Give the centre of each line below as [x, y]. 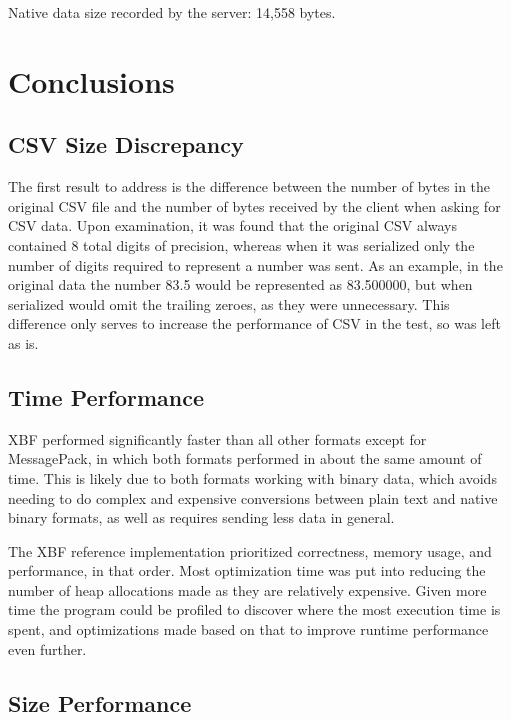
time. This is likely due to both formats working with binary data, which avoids [252, 477]
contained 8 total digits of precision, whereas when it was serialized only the [241, 244]
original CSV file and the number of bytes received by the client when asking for [254, 205]
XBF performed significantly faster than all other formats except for [217, 438]
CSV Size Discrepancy [126, 144]
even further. [47, 648]
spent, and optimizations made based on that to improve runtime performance [248, 629]
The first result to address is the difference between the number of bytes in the [249, 186]
